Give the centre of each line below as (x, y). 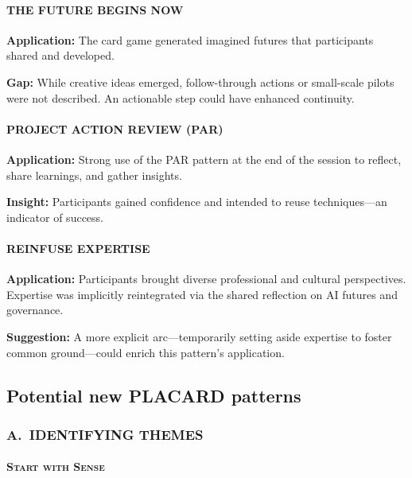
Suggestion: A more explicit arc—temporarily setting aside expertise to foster (199, 336)
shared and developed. (60, 55)
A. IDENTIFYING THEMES (105, 434)
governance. (35, 310)
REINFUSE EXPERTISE (78, 248)
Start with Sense (56, 466)
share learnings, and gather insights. (94, 175)
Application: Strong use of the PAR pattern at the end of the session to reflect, (204, 159)
